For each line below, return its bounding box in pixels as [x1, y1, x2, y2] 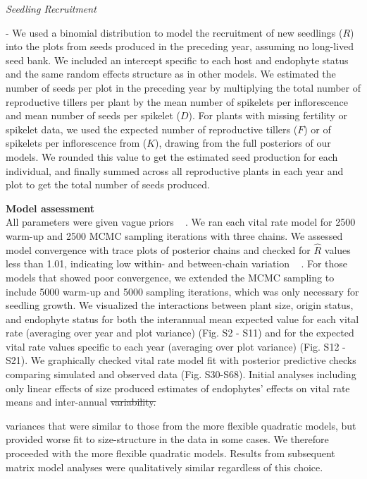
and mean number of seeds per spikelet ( [6, 108, 181, 123]
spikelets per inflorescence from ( [6, 135, 147, 150]
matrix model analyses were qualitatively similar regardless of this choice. [6, 459, 323, 474]
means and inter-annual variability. [6, 394, 156, 409]
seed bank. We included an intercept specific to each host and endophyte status [6, 52, 349, 67]
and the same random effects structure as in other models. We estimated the [6, 66, 336, 81]
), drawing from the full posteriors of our [155, 135, 331, 150]
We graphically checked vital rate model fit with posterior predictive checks [30, 353, 356, 368]
